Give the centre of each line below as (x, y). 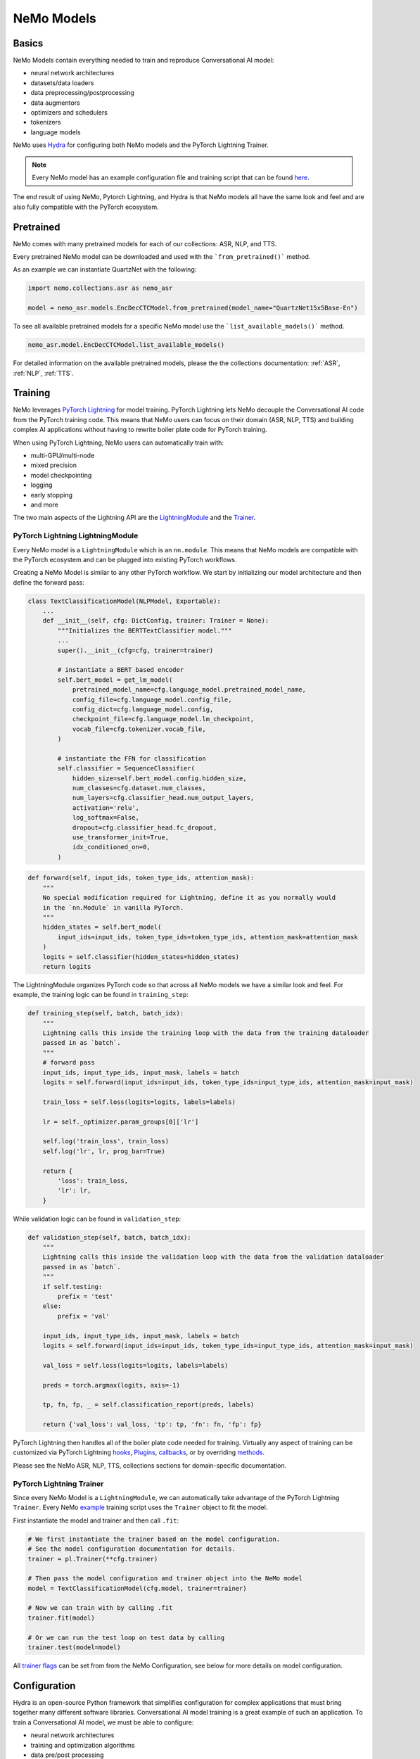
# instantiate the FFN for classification (132, 758)
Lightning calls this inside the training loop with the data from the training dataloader (206, 1033)
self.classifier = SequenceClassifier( (126, 768)
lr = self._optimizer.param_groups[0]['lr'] (121, 1122)
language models (56, 132)
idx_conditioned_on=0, (111, 847)
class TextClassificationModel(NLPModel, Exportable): (124, 601)
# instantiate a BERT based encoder (121, 670)
